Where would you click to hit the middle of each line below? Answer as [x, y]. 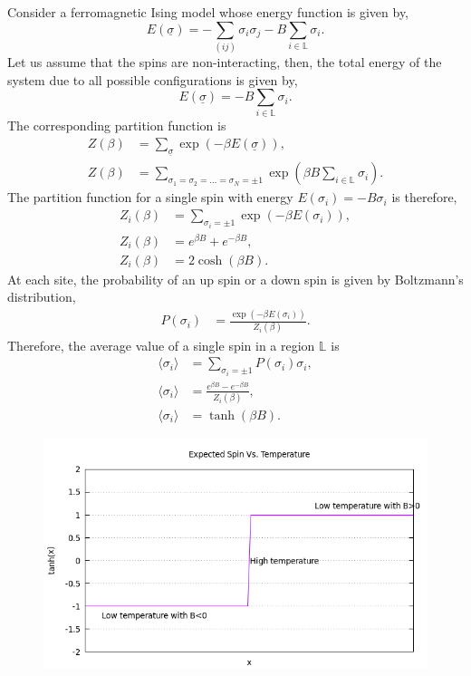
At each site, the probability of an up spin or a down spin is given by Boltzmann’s [235, 279]
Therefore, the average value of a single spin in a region [161, 345]
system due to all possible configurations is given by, [153, 79]
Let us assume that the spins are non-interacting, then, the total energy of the [225, 61]
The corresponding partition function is [117, 126]
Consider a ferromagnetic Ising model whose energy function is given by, [208, 12]
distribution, [42, 297]
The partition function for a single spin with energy [150, 197]
